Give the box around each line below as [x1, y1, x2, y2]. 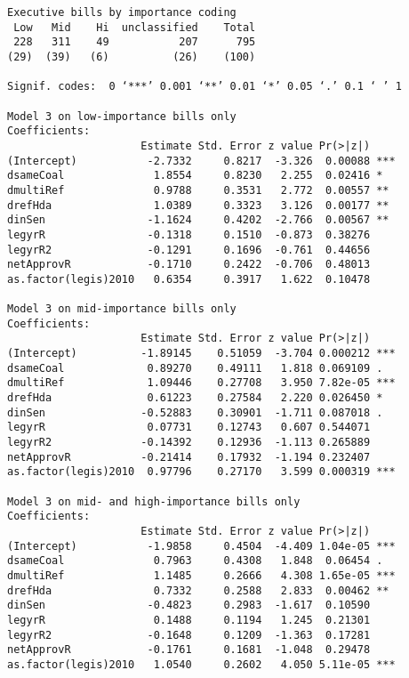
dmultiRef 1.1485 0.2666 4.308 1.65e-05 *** [7, 569, 396, 582]
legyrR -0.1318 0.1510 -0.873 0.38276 [7, 228, 371, 241]
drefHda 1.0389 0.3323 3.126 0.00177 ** [7, 198, 389, 212]
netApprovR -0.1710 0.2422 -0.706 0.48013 [7, 258, 371, 271]
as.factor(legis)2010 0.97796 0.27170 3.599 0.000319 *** [7, 465, 396, 479]
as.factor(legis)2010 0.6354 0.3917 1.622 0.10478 [7, 272, 371, 286]
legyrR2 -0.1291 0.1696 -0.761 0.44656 [7, 243, 371, 256]
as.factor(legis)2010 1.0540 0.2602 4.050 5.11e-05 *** [7, 658, 396, 671]
